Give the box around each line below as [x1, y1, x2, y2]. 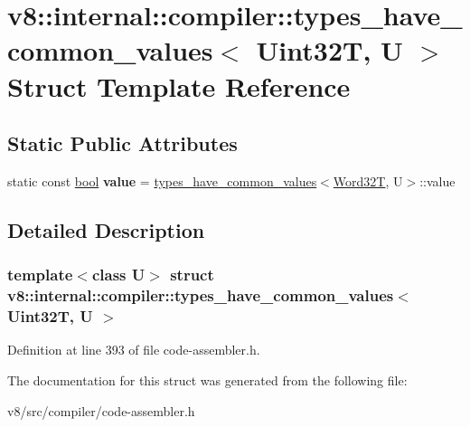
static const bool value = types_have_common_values [7, 171, 317, 190]
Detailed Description [7, 215, 205, 243]
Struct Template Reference [7, 67, 351, 104]
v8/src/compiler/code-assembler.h [7, 401, 195, 420]
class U [91, 263, 146, 286]
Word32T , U [333, 171, 403, 190]
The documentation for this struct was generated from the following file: [7, 370, 408, 389]
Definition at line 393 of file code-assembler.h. [7, 340, 260, 359]
